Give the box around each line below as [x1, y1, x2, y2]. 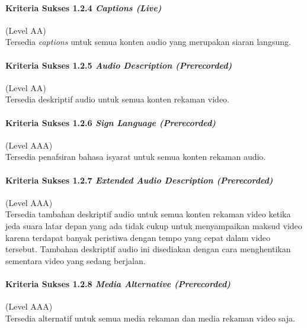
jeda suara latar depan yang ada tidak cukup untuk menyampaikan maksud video [5, 219, 302, 231]
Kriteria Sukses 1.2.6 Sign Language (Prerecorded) [5, 116, 216, 128]
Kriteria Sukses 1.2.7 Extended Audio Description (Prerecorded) [5, 173, 273, 186]
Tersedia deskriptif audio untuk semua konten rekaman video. [5, 93, 229, 105]
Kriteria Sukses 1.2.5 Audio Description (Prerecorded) [5, 59, 232, 71]
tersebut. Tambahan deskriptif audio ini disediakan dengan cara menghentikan [5, 243, 291, 255]
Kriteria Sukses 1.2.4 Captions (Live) [5, 1, 162, 14]
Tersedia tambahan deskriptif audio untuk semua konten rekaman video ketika [5, 208, 291, 220]
